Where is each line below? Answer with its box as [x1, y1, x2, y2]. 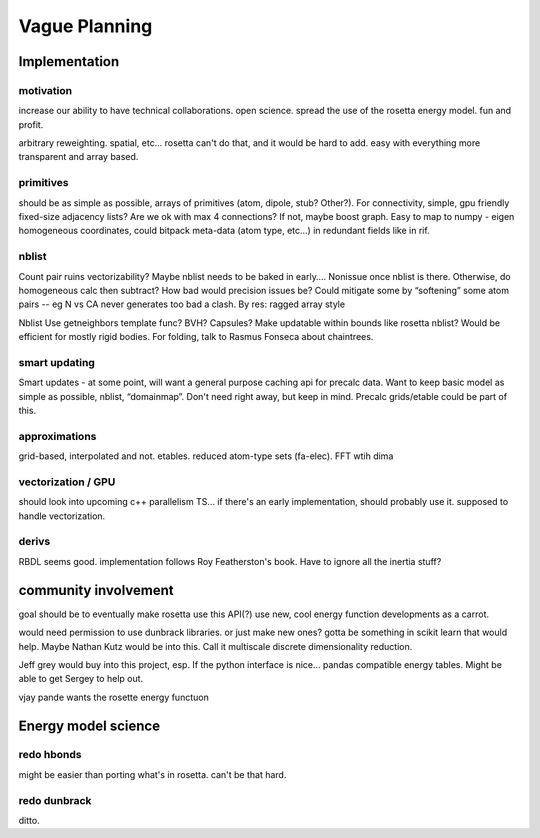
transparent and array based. [18, 151, 139, 163]
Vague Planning [18, 15, 153, 37]
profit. [18, 118, 44, 130]
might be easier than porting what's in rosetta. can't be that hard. [18, 768, 287, 780]
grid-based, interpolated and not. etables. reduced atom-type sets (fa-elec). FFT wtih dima [18, 450, 394, 462]
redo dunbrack [18, 793, 92, 807]
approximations [18, 429, 97, 443]
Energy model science [18, 717, 160, 734]
